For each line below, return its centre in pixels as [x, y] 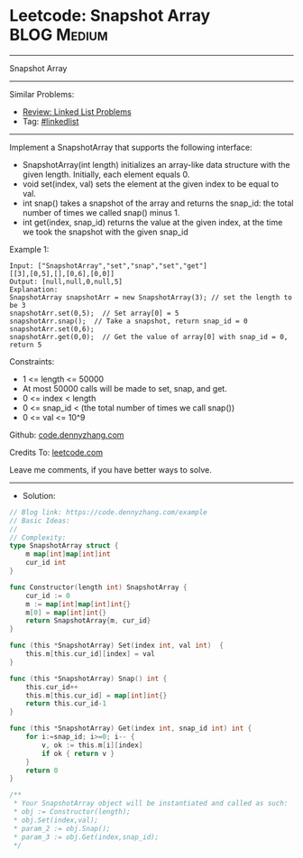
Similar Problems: [42, 94]
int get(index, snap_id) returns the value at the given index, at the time [152, 222]
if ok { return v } [78, 753]
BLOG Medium [59, 35]
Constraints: [32, 361]
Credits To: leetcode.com [56, 452]
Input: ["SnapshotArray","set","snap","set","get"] [108, 266]
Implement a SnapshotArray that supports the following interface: [131, 147]
